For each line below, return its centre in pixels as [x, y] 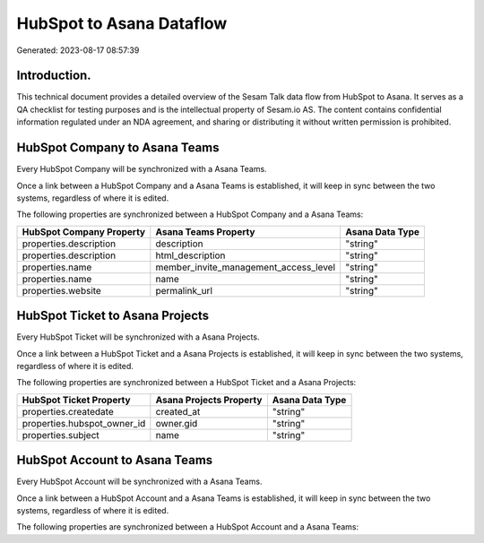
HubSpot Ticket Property [76, 400]
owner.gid [177, 423]
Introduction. [54, 76]
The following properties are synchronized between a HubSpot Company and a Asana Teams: [190, 214]
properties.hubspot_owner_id [84, 423]
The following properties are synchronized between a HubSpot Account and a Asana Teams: [188, 527]
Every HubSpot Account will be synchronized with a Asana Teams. [139, 482]
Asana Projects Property [209, 400]
